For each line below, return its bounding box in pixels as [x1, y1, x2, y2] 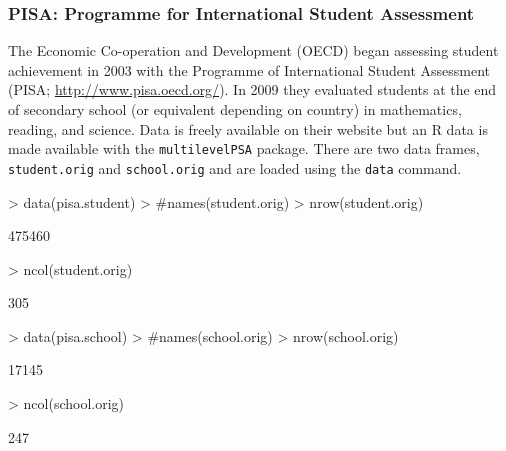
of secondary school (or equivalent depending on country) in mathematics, [8, 99, 462, 119]
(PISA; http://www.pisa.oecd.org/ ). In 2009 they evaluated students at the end [8, 79, 497, 100]
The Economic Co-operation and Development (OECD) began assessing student [8, 40, 499, 61]
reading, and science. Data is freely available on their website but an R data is [8, 118, 488, 139]
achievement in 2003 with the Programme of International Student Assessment [8, 59, 491, 80]
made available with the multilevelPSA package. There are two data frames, [8, 138, 480, 159]
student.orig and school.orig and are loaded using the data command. [8, 157, 462, 178]
